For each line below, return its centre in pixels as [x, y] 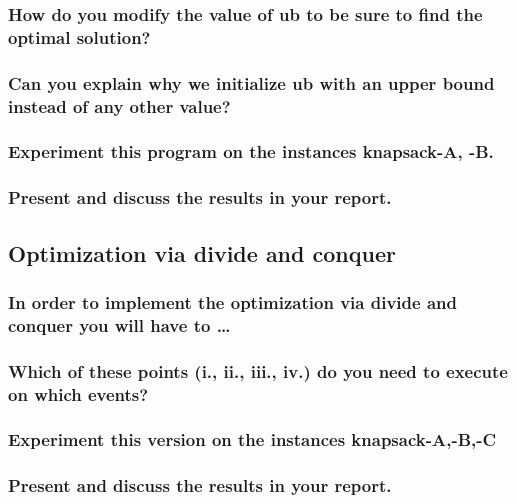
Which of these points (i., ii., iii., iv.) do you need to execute [258, 370]
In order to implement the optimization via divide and [232, 301]
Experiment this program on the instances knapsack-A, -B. [251, 151]
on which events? [78, 393]
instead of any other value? [119, 105]
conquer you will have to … [119, 324]
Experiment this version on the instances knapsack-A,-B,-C [252, 439]
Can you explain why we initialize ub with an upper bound [251, 82]
